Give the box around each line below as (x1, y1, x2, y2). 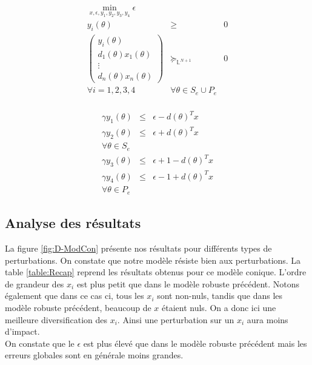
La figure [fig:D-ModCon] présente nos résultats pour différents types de (5, 242, 272, 255)
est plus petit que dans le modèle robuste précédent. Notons (76, 277, 300, 290)
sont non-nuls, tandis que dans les (157, 289, 283, 302)
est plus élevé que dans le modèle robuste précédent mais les (83, 337, 307, 349)
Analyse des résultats (5, 213, 141, 232)
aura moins (247, 313, 288, 326)
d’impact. (5, 325, 40, 338)
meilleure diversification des (5, 313, 108, 326)
